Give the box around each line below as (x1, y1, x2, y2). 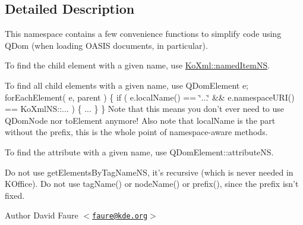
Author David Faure (5, 209, 78, 221)
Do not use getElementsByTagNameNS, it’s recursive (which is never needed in (5, 165, 293, 178)
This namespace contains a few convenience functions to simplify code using (5, 27, 282, 40)
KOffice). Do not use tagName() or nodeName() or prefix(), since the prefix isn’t (5, 177, 299, 190)
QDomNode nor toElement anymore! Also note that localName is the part (5, 114, 276, 126)
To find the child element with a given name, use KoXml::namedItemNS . (5, 59, 270, 71)
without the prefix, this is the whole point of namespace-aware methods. (5, 126, 268, 138)
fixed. (5, 189, 25, 201)
